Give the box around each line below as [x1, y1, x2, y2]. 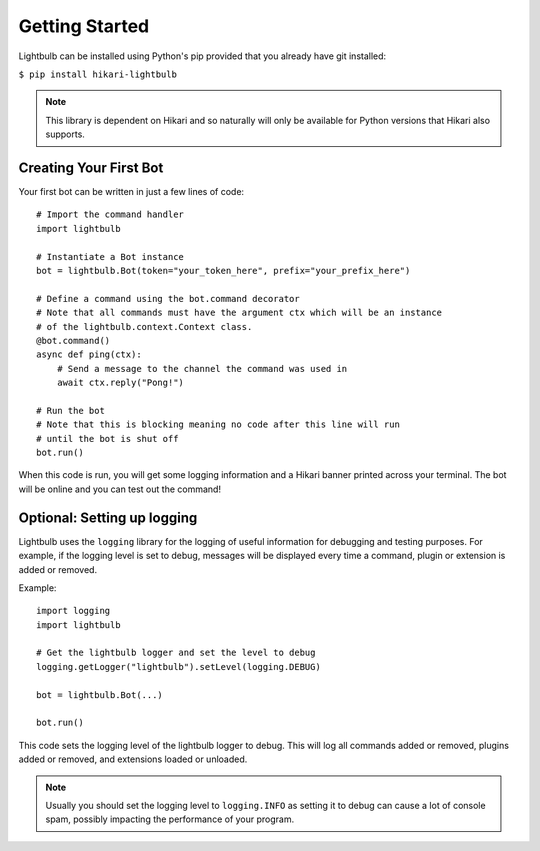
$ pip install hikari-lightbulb [18, 68, 177, 80]
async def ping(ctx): [36, 349, 142, 360]
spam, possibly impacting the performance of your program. [45, 813, 295, 825]
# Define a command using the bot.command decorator [36, 293, 300, 304]
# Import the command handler [36, 209, 185, 220]
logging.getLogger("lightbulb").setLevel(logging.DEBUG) [36, 661, 322, 672]
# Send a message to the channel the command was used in [56, 363, 348, 374]
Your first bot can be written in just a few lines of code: [18, 186, 245, 198]
